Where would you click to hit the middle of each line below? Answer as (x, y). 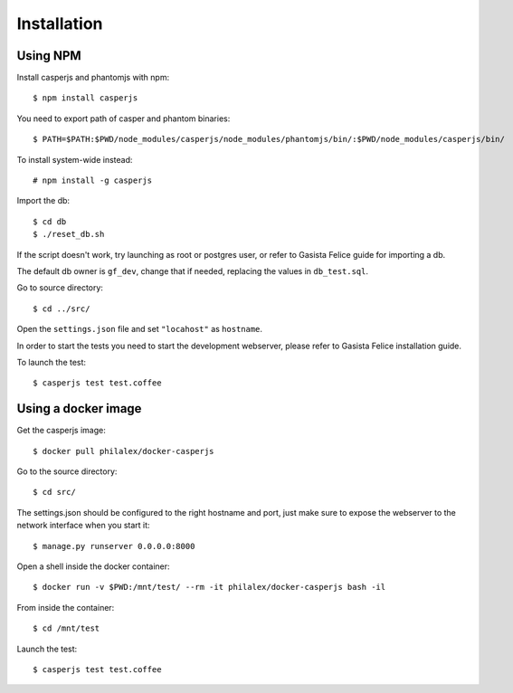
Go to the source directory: (67, 471)
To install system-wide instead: (75, 159)
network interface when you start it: (83, 526)
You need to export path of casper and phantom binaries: (123, 119)
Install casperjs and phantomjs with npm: (93, 78)
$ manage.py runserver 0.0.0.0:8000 (114, 546)
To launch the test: (51, 362)
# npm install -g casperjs (93, 180)
